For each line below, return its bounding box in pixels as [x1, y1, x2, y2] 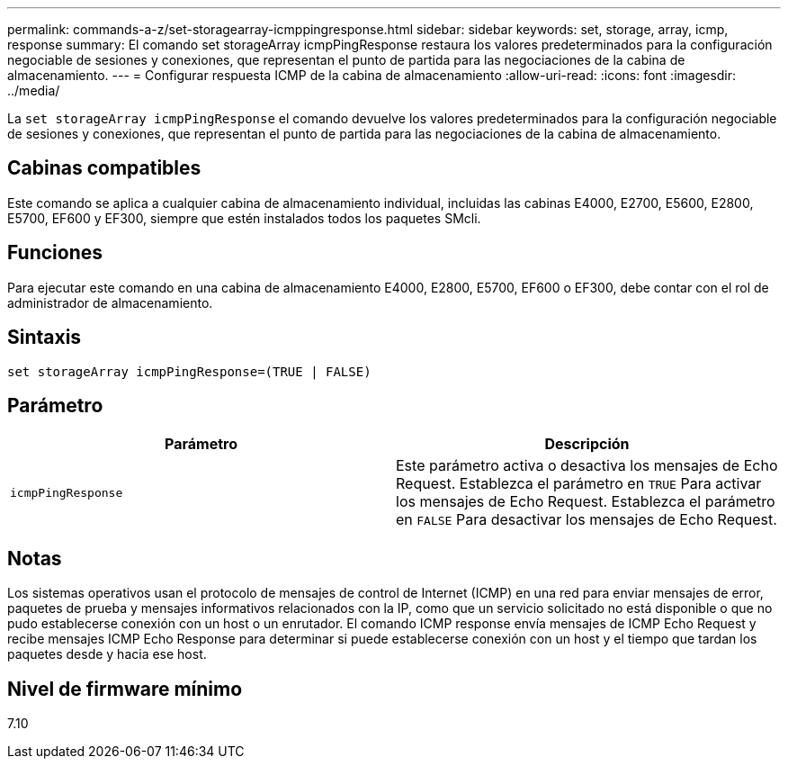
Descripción [544, 435, 630, 454]
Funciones [7, 241, 103, 265]
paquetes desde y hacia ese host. [7, 646, 207, 662]
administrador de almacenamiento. [7, 294, 213, 311]
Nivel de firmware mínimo [7, 677, 243, 700]
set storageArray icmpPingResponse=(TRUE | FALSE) [7, 364, 372, 379]
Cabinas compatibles [7, 157, 201, 180]
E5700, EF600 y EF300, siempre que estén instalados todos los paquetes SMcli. [7, 210, 481, 226]
